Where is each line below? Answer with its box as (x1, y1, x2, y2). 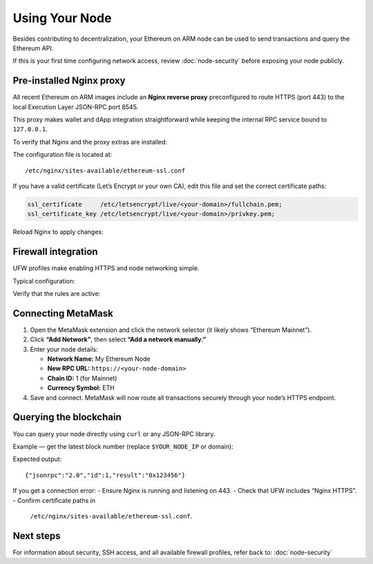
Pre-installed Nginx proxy (12, 75, 126, 86)
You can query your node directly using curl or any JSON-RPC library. (12, 429, 216, 438)
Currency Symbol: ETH (47, 384, 115, 392)
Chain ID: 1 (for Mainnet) (47, 374, 117, 382)
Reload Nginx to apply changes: (12, 228, 104, 236)
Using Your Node (12, 10, 112, 26)
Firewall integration (12, 246, 98, 258)
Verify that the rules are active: (12, 290, 101, 298)
